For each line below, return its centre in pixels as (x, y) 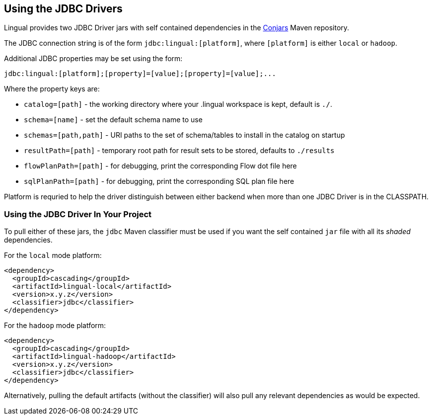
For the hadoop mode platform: (55, 326)
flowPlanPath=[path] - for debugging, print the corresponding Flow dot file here (160, 166)
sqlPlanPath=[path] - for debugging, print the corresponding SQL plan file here (159, 181)
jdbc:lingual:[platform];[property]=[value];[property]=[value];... (140, 74)
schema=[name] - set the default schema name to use (113, 120)
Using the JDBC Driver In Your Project (78, 214)
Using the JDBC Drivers (63, 9)
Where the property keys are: (52, 89)
